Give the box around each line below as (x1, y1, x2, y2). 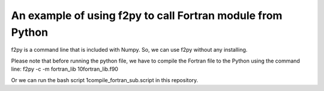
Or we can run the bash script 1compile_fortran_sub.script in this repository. (11, 76, 199, 83)
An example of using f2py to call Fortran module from (11, 9, 283, 22)
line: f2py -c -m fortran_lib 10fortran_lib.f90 (11, 65, 118, 73)
